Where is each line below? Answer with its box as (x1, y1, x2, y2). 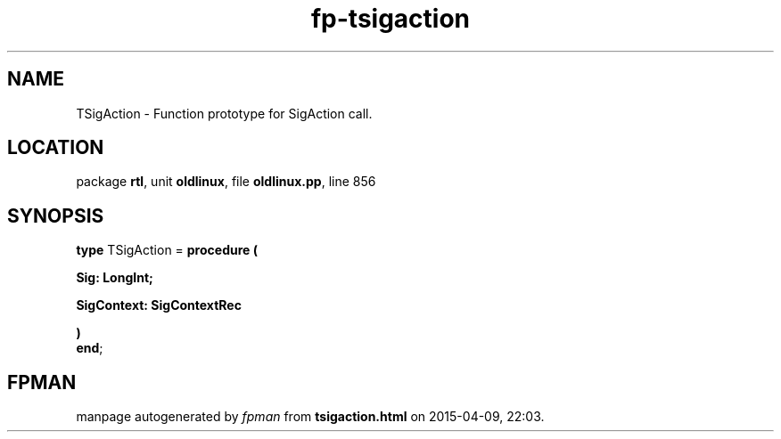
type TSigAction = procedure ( (76, 242, 258, 258)
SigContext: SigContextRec (76, 297, 242, 313)
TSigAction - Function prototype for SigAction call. (76, 105, 373, 121)
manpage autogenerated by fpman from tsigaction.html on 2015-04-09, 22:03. (76, 409, 545, 425)
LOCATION (7, 136, 104, 159)
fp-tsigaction (310, 4, 471, 34)
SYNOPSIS (7, 204, 104, 227)
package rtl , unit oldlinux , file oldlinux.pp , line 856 (76, 174, 376, 190)
